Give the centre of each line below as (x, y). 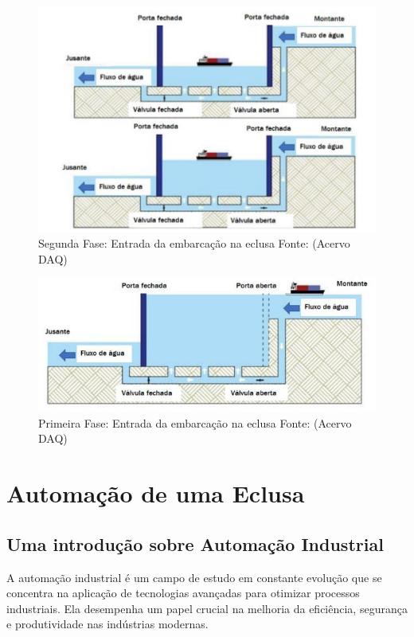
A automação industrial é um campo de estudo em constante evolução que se (194, 577)
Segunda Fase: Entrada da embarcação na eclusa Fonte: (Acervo (194, 243)
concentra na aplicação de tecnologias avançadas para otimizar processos (183, 593)
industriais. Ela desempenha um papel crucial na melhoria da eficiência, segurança (207, 608)
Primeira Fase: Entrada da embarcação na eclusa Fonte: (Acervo (195, 422)
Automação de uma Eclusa (156, 493)
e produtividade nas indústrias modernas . (107, 624)
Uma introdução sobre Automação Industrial (195, 543)
